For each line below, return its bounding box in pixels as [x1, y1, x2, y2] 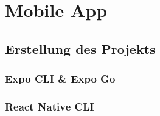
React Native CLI [5, 98, 94, 114]
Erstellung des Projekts [5, 39, 156, 58]
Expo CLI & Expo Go [5, 71, 116, 86]
